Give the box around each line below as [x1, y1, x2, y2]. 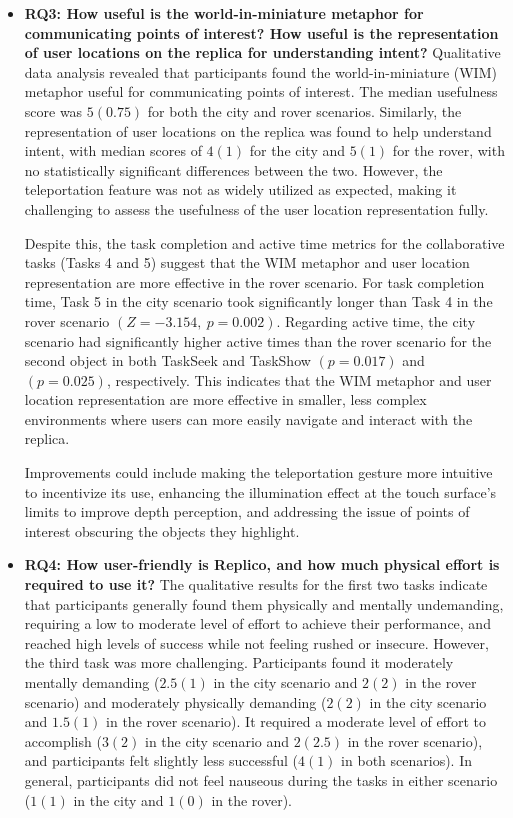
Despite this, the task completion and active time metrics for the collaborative [24, 232, 505, 253]
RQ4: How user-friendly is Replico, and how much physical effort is [24, 554, 500, 575]
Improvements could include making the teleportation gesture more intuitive [24, 462, 493, 483]
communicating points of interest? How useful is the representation [24, 22, 499, 43]
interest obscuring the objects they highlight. [24, 520, 300, 541]
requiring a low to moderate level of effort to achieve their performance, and [24, 613, 491, 634]
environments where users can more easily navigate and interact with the [24, 408, 473, 429]
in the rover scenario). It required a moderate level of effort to [106, 711, 486, 732]
